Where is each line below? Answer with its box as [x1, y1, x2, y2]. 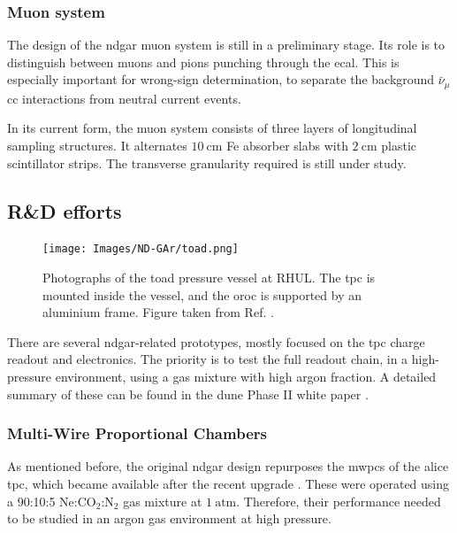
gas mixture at [123, 491, 202, 510]
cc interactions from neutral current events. [7, 89, 241, 107]
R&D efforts [7, 197, 122, 224]
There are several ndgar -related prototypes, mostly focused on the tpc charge [7, 332, 425, 351]
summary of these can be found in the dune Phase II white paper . [7, 384, 369, 403]
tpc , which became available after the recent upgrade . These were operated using [7, 475, 450, 493]
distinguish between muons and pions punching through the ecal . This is [7, 52, 400, 71]
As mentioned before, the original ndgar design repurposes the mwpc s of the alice [7, 457, 449, 475]
